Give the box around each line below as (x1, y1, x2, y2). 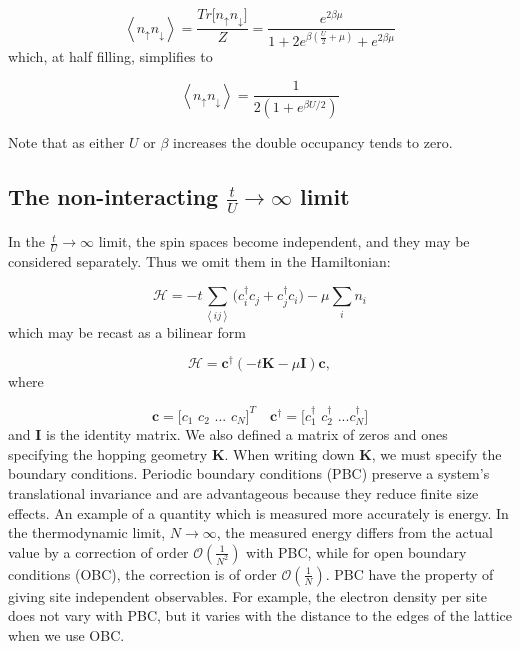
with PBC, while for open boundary (246, 541, 467, 562)
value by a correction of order (8, 541, 189, 562)
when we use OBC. (8, 624, 125, 645)
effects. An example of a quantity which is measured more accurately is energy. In (8, 502, 509, 523)
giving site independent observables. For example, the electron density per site (8, 585, 488, 606)
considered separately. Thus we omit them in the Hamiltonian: (8, 250, 391, 271)
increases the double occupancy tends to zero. (173, 132, 453, 153)
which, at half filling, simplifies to (8, 45, 213, 66)
